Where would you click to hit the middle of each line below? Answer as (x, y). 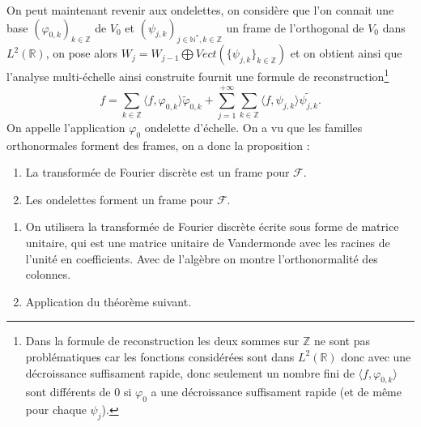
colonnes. (48, 274)
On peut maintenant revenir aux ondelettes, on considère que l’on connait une (200, 10)
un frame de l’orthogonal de (295, 27)
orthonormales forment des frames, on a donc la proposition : (158, 145)
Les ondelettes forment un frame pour (119, 199)
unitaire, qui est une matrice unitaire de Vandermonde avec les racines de (208, 242)
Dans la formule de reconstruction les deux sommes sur (162, 341)
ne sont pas (342, 341)
